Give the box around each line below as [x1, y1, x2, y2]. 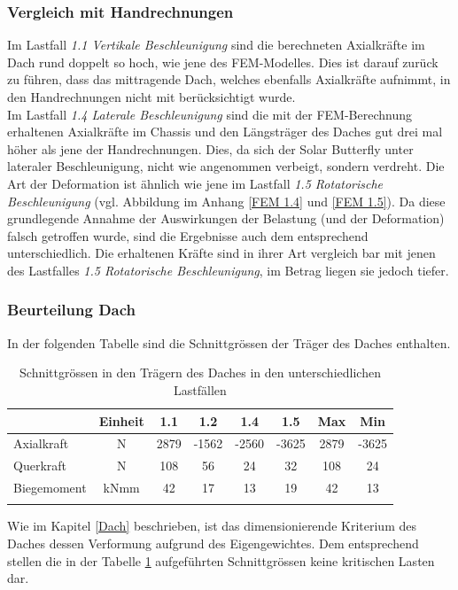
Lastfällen [174, 380, 227, 399]
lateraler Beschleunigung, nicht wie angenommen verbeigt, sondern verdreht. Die [7, 157, 445, 175]
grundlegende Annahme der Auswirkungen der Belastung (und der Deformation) [7, 209, 445, 228]
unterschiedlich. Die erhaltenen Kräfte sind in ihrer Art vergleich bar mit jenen [7, 244, 436, 262]
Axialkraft [13, 434, 69, 453]
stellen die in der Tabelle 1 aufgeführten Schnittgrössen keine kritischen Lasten [7, 551, 435, 570]
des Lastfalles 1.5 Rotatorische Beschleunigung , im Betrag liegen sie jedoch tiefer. [7, 260, 449, 279]
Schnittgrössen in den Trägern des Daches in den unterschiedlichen [19, 363, 381, 382]
